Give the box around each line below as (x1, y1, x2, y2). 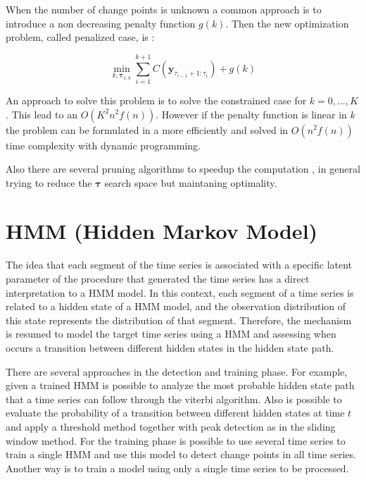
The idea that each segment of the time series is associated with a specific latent (6, 257, 353, 272)
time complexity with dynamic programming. (6, 137, 201, 152)
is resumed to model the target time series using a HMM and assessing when (6, 326, 336, 341)
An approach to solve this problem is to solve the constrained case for (6, 92, 307, 107)
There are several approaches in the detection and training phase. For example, (6, 364, 348, 379)
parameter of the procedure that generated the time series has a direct (6, 271, 310, 285)
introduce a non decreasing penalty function (6, 16, 196, 30)
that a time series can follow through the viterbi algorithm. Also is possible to (6, 391, 342, 406)
